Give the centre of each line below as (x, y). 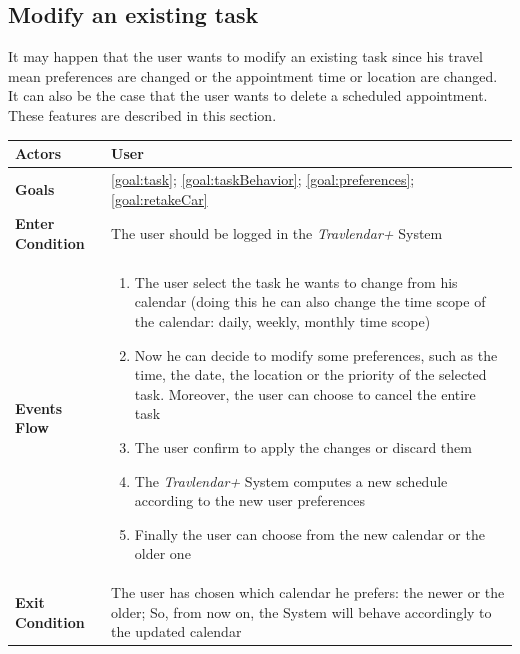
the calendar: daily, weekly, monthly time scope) (282, 320)
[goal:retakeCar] (159, 198)
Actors (38, 153)
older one (162, 553)
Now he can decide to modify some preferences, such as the (316, 354)
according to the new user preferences (249, 500)
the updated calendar (176, 631)
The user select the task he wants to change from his (296, 281)
